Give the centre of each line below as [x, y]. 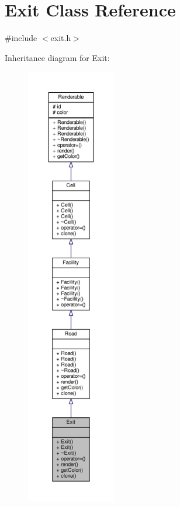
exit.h [61, 38]
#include [21, 38]
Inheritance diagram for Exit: [57, 57]
